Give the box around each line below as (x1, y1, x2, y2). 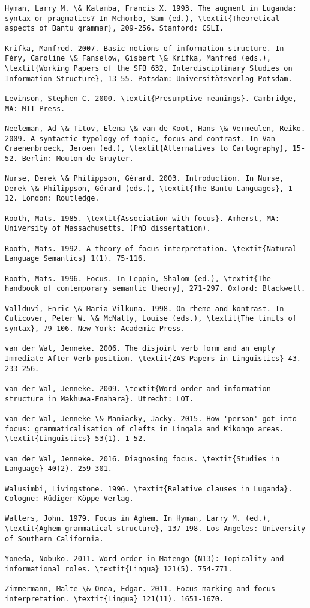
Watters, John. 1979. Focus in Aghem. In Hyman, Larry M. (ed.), (5, 514, 271, 523)
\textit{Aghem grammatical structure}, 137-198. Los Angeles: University (5, 524, 306, 534)
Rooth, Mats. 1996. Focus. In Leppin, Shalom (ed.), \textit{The (5, 274, 271, 283)
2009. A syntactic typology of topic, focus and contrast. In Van (5, 134, 276, 143)
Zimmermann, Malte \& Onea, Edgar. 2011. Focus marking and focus (5, 585, 276, 594)
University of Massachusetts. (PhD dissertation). (5, 224, 211, 233)
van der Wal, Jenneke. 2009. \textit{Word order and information (5, 384, 271, 393)
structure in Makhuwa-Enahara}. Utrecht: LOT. (5, 394, 194, 403)
